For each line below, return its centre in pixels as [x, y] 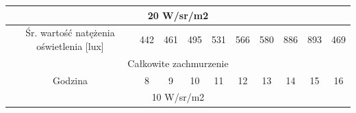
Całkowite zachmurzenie [178, 63]
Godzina [70, 80]
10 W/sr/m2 [178, 97]
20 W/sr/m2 [178, 15]
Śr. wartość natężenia [70, 33]
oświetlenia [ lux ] [70, 46]
